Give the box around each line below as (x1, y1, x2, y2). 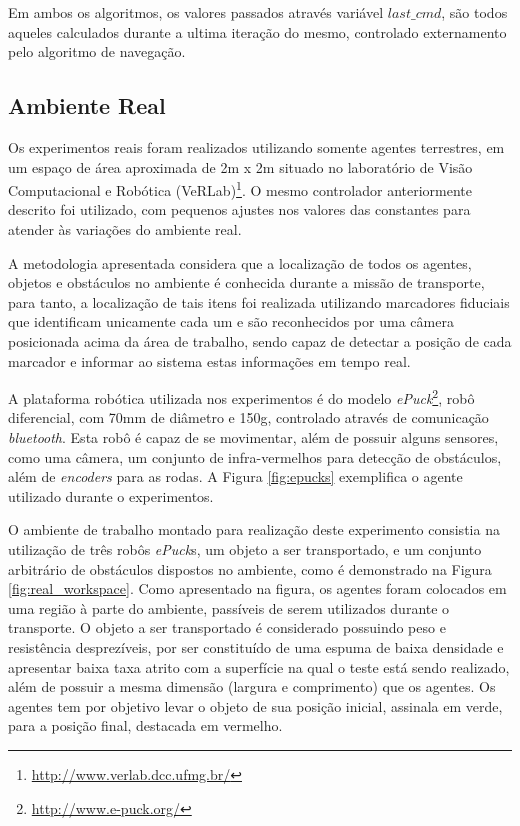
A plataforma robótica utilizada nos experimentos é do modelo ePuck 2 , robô (8, 385, 475, 408)
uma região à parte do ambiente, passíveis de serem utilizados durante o (8, 597, 450, 618)
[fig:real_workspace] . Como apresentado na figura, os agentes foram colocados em (8, 578, 507, 599)
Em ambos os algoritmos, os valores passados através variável (8, 2, 384, 22)
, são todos (441, 2, 508, 22)
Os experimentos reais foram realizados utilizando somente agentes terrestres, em (8, 136, 505, 157)
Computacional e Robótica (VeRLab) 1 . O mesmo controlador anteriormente (8, 177, 472, 200)
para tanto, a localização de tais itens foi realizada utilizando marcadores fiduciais (8, 291, 510, 312)
